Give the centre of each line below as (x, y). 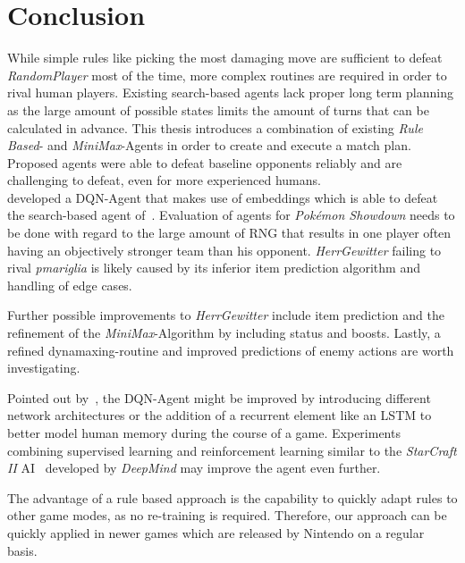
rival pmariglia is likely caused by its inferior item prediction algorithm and (214, 268)
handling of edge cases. (70, 285)
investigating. (44, 368)
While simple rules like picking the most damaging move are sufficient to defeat (225, 58)
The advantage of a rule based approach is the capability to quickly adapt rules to (232, 497)
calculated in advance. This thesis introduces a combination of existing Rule (215, 127)
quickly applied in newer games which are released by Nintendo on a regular (216, 532)
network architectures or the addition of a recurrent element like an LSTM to (220, 415)
